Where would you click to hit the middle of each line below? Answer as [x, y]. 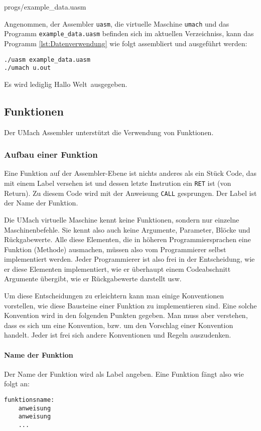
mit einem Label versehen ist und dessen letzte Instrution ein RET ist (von [118, 183]
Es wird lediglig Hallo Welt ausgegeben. [66, 84]
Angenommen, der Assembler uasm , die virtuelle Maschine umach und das [117, 23]
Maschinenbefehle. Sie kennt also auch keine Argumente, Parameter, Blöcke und [127, 229]
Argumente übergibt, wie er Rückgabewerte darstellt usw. [93, 279]
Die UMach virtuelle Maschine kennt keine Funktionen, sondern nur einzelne [122, 219]
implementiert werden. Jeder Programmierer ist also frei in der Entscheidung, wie [129, 259]
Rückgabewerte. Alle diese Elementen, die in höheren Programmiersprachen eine [127, 239]
